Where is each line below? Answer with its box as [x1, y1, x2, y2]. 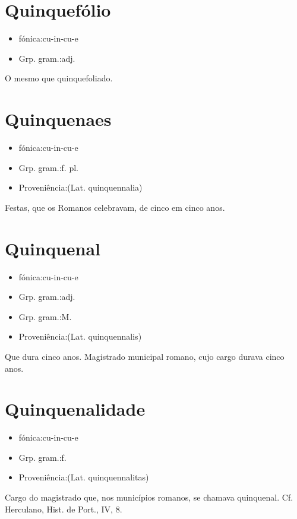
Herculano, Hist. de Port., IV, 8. [5, 502, 122, 515]
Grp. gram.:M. [18, 310, 72, 322]
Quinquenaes [5, 107, 112, 131]
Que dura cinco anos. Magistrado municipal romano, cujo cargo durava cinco [5, 350, 285, 362]
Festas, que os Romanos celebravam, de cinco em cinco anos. [5, 201, 225, 213]
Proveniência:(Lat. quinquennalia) [18, 181, 143, 194]
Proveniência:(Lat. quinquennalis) [18, 330, 142, 343]
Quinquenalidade [5, 397, 146, 421]
